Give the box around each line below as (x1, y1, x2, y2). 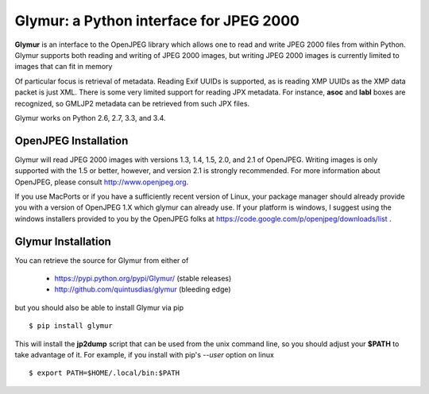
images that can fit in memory (14, 62, 113, 71)
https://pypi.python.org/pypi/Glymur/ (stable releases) (54, 274, 232, 284)
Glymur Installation (14, 234, 111, 248)
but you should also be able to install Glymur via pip (14, 303, 184, 312)
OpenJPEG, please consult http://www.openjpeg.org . (14, 177, 189, 187)
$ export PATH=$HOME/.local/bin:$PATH (29, 369, 180, 377)
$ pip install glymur (29, 322, 113, 330)
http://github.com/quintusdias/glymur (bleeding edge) (54, 284, 231, 294)
